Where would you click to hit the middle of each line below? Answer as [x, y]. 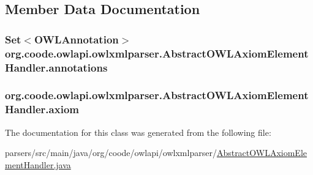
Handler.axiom [42, 109]
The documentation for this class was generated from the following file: [138, 132]
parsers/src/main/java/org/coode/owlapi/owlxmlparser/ [111, 153]
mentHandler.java [38, 164]
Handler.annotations [56, 67]
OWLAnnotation [77, 39]
